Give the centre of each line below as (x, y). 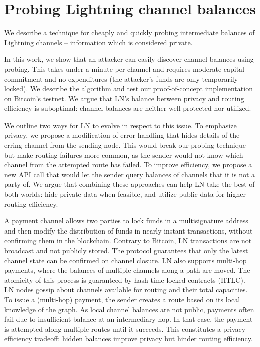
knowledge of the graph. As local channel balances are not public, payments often (129, 309)
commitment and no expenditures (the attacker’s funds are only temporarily (121, 79)
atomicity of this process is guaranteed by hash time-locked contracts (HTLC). (125, 279)
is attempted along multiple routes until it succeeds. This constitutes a (112, 329)
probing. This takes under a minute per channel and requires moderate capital (124, 69)
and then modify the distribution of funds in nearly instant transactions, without (128, 230)
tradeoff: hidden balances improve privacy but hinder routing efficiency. (144, 339)
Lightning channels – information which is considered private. (98, 42)
